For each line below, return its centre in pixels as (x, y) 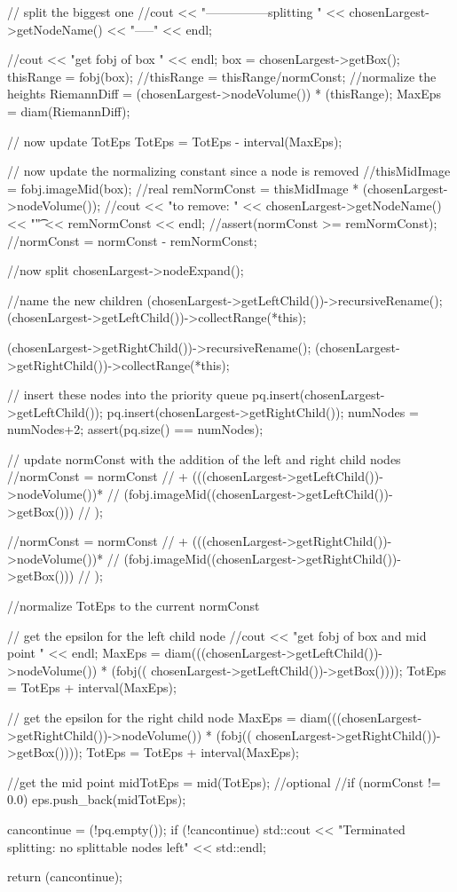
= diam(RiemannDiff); (69, 111)
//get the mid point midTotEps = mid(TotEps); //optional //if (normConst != (224, 781)
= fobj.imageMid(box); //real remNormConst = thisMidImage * (183, 188)
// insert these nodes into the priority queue (128, 395)
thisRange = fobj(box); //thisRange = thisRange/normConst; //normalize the (222, 76)
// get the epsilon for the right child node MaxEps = (152, 717)
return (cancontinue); (65, 876)
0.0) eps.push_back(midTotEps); (97, 799)
